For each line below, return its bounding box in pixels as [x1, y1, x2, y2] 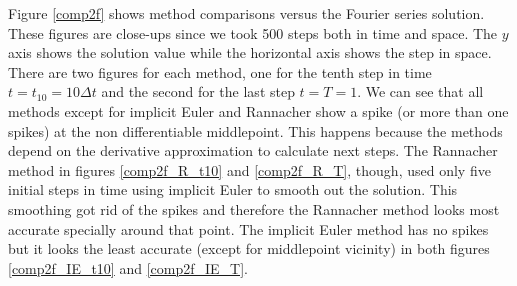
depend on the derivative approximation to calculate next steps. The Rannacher [8, 140, 498, 161]
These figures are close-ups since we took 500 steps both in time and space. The [8, 22, 498, 43]
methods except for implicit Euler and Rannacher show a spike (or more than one [8, 100, 509, 121]
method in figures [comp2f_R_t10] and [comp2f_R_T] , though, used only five [8, 159, 491, 180]
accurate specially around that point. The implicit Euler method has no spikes [8, 218, 489, 239]
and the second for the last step [101, 81, 295, 102]
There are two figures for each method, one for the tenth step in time [8, 61, 432, 82]
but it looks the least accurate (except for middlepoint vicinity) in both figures [8, 238, 490, 259]
